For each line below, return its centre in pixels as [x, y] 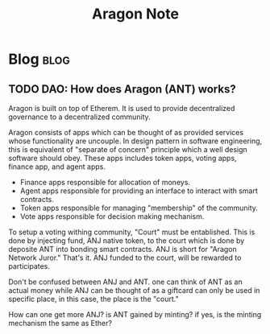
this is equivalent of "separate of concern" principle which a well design [128, 149]
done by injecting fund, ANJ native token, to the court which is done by [127, 241]
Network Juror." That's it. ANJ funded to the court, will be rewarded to [125, 258]
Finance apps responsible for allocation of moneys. [105, 182]
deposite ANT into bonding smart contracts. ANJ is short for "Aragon [123, 249]
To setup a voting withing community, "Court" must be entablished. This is [132, 232]
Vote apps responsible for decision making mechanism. [112, 216]
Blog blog [39, 59]
